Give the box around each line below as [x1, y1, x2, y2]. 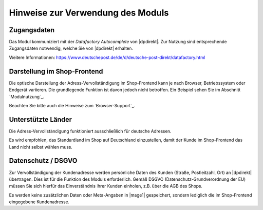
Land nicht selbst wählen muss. [9, 144, 73, 150]
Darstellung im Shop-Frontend [9, 67, 103, 76]
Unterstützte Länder [9, 115, 72, 124]
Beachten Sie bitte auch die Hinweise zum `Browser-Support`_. [9, 102, 135, 108]
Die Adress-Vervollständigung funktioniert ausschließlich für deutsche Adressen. [9, 128, 171, 134]
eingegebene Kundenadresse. [9, 199, 70, 205]
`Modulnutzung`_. [9, 94, 44, 99]
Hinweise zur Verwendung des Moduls [9, 7, 169, 18]
